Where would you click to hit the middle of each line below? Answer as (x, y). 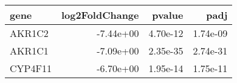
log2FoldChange (100, 15)
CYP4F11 (31, 68)
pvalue (168, 15)
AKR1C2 (29, 33)
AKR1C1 (29, 51)
